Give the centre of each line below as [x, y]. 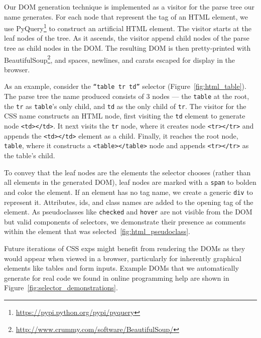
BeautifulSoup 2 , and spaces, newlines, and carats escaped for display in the [120, 59]
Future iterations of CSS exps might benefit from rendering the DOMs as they [125, 248]
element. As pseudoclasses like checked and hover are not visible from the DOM [128, 212]
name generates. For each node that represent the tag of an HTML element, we [126, 16]
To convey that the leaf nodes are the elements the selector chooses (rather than [127, 172]
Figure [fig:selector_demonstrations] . [61, 288]
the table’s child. [30, 155]
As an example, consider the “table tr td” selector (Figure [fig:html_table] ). [125, 86]
